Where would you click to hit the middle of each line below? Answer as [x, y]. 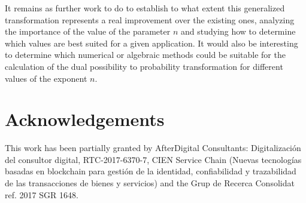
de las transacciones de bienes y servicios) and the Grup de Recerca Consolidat [150, 183]
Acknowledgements [85, 119]
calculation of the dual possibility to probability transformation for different [144, 66]
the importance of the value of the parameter [88, 31]
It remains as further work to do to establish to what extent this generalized [145, 8]
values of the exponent [46, 78]
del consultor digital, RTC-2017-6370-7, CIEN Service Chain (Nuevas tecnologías [153, 159]
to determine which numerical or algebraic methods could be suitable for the [145, 55]
